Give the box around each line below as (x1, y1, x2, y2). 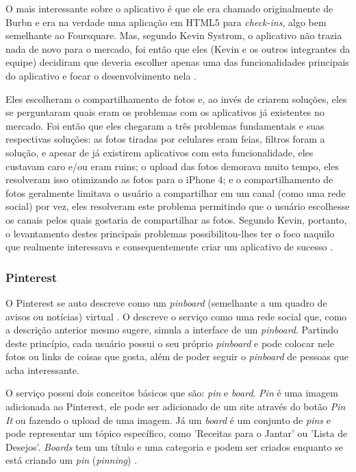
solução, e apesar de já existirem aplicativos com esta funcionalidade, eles (5, 145, 314, 159)
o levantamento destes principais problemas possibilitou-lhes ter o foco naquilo (5, 226, 335, 240)
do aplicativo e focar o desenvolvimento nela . (5, 68, 196, 82)
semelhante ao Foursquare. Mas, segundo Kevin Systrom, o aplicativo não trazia (5, 28, 342, 43)
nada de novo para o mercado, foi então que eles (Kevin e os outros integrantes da (5, 41, 351, 56)
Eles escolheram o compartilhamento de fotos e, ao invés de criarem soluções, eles (5, 91, 347, 106)
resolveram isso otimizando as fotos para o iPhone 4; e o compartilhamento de (5, 172, 333, 187)
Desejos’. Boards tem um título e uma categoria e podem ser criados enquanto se (5, 439, 343, 453)
